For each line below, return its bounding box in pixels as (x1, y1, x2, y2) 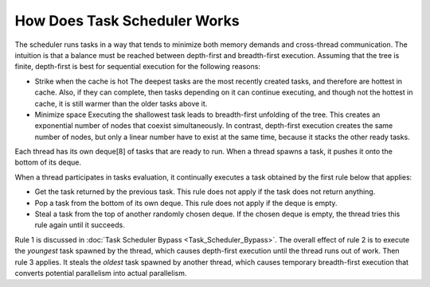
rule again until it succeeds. (34, 220, 125, 230)
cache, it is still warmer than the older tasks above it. (34, 99, 208, 108)
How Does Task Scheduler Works (14, 12, 240, 29)
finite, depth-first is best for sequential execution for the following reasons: (14, 62, 260, 72)
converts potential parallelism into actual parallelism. (14, 268, 187, 277)
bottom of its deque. (14, 157, 82, 167)
